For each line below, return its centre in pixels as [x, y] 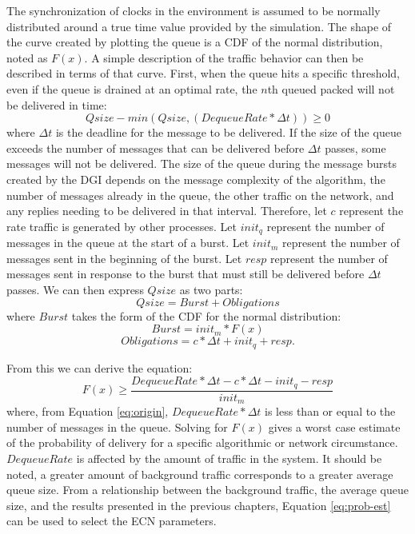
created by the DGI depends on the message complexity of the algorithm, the [196, 179]
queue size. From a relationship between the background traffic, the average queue [207, 490]
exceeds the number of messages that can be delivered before [156, 147]
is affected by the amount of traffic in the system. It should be [229, 458]
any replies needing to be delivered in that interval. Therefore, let [167, 211]
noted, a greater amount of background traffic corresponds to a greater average [200, 474]
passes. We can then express [75, 289]
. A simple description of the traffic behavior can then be [224, 57]
